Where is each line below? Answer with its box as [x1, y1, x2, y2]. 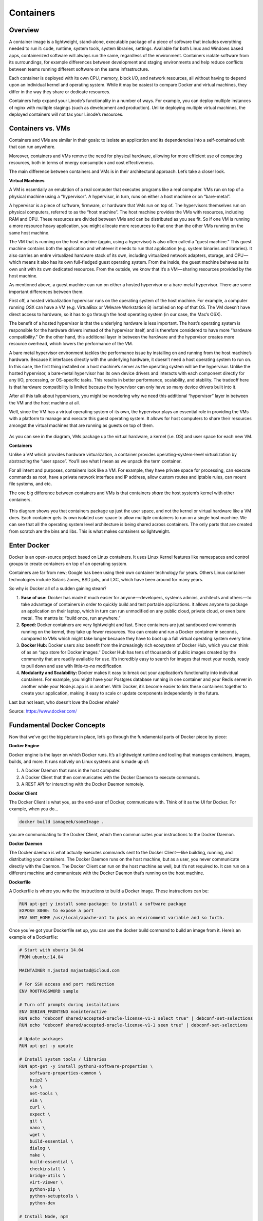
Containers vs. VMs [9, 124, 71, 132]
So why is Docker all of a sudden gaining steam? [9, 586, 107, 591]
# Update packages [19, 1036, 63, 1042]
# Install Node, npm [19, 1214, 68, 1220]
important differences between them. [9, 289, 84, 295]
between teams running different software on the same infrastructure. [9, 66, 150, 72]
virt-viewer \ [29, 1179, 63, 1185]
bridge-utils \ [29, 1173, 66, 1179]
